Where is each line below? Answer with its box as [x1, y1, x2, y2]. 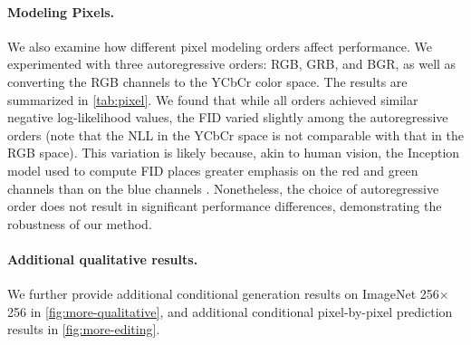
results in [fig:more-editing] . [7, 320, 160, 339]
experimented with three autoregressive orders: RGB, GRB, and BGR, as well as [7, 54, 457, 73]
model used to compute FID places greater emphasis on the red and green [7, 160, 418, 179]
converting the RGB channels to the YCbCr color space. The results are [7, 72, 408, 91]
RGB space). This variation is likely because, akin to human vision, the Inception [7, 143, 460, 162]
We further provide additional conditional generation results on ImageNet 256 [7, 284, 439, 303]
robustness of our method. [7, 214, 152, 233]
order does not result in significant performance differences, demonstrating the [7, 196, 442, 216]
